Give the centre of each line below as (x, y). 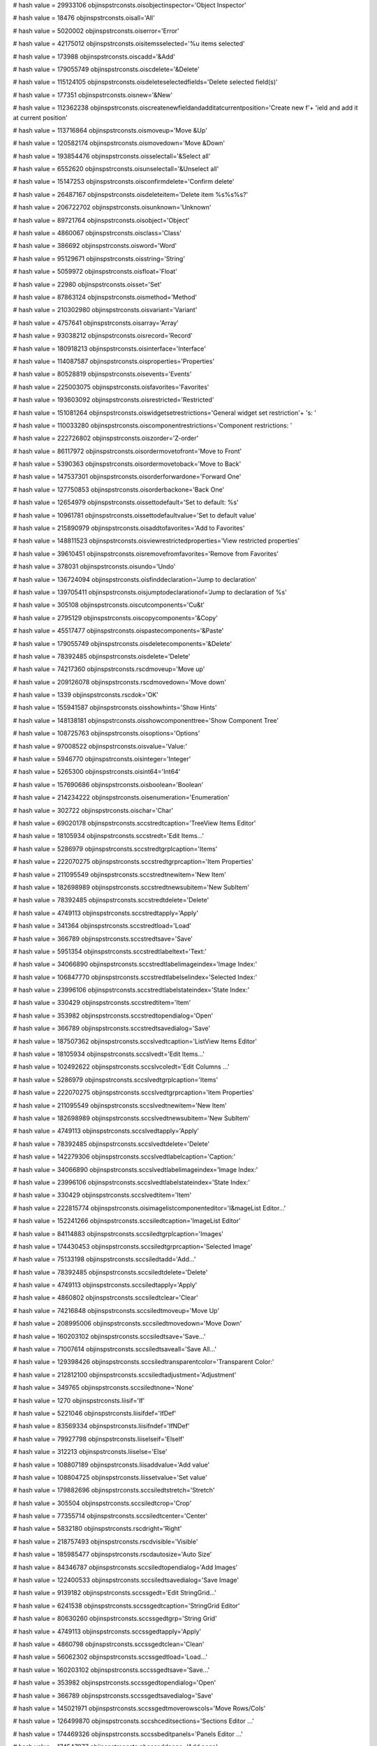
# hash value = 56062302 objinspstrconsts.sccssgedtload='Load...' (110, 1657)
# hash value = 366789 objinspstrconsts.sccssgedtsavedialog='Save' (113, 1695)
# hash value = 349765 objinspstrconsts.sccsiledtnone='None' (103, 1388)
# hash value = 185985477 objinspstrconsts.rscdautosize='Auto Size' (112, 1555)
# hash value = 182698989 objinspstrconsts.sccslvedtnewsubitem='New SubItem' (132, 1118)
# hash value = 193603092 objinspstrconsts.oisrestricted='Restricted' (113, 400)
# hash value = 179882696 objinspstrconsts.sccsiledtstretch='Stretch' (114, 1490)
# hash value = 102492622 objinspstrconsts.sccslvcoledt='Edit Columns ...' (121, 1067)
